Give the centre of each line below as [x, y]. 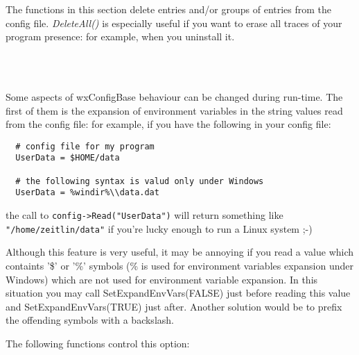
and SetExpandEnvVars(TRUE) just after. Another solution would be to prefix [174, 306]
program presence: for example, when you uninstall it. [120, 36]
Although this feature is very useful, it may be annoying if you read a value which [180, 252]
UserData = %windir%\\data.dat [87, 193]
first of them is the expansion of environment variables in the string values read [174, 110]
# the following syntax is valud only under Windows [140, 181]
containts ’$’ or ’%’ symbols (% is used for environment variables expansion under [180, 265]
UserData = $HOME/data [68, 158]
